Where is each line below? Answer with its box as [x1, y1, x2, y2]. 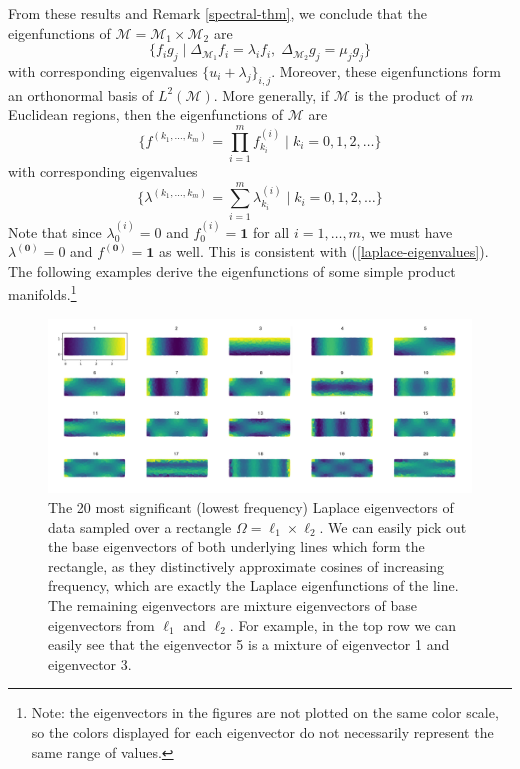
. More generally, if [213, 84, 329, 105]
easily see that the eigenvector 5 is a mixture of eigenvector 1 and [48, 634, 450, 655]
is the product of [354, 84, 457, 105]
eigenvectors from [48, 614, 155, 635]
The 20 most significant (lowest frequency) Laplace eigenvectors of [48, 496, 454, 517]
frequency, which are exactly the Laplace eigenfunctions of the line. [48, 575, 459, 596]
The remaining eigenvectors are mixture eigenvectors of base [48, 594, 418, 615]
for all [253, 221, 290, 242]
